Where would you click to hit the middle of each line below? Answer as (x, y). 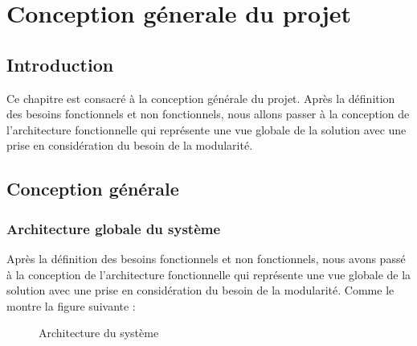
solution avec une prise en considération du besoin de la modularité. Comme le (200, 290)
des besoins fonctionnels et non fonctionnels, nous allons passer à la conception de (208, 114)
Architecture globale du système (114, 228)
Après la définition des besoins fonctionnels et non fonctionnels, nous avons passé (206, 258)
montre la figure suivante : (71, 305)
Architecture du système (99, 333)
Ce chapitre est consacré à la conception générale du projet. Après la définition (201, 98)
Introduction (60, 64)
